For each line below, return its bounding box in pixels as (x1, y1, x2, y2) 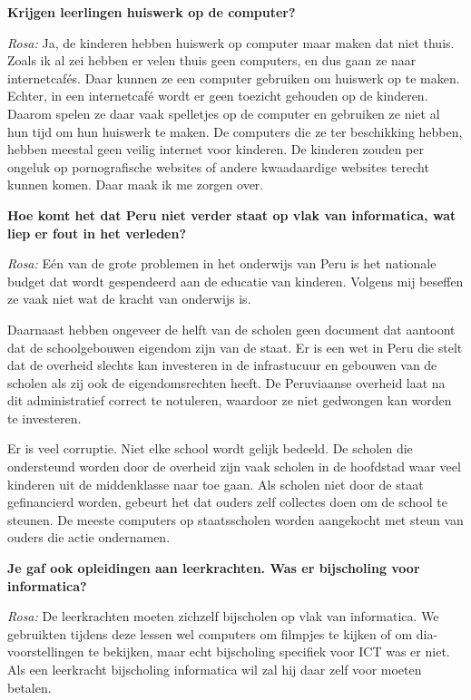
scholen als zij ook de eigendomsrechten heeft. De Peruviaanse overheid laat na (7, 373, 446, 392)
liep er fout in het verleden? (7, 223, 187, 242)
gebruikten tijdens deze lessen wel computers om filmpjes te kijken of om (7, 624, 413, 643)
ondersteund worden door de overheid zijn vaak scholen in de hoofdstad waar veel (7, 457, 461, 476)
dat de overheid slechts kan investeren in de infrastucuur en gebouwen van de (7, 355, 437, 374)
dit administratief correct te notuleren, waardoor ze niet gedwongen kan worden (7, 391, 452, 410)
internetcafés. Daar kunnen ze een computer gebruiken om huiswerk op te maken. (7, 68, 460, 87)
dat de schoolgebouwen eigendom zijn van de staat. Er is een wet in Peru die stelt (7, 337, 463, 356)
